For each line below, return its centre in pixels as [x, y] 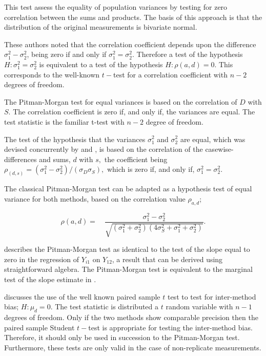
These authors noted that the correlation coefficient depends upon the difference [130, 44]
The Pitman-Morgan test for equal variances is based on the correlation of [121, 101]
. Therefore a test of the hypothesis [188, 54]
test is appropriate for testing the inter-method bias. [170, 327]
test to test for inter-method [212, 296]
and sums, [55, 159]
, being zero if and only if [67, 54]
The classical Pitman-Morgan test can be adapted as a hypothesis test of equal [128, 189]
